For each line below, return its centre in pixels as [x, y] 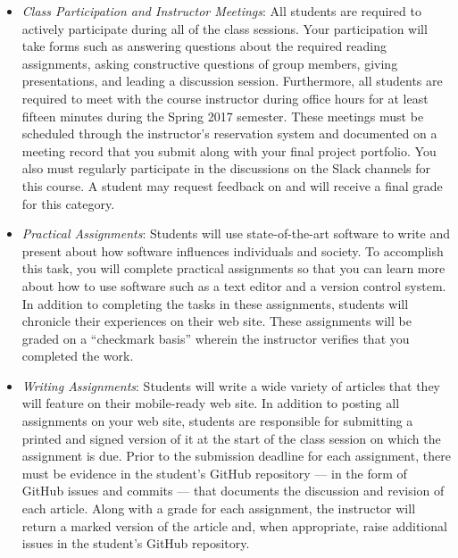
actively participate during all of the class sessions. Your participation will [225, 28]
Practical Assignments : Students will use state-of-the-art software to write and [236, 233]
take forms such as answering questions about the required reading [204, 46]
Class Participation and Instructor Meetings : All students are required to [221, 11]
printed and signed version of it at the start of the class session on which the [231, 438]
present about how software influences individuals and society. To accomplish [233, 250]
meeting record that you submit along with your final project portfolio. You [229, 150]
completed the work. [78, 356]
